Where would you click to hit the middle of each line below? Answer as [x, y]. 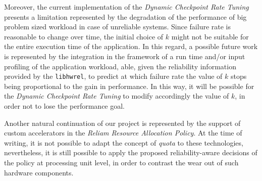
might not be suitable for [210, 36]
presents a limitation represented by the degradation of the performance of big [125, 16]
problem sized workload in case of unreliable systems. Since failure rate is [118, 27]
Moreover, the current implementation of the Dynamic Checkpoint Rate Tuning [126, 7]
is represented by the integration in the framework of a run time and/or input [125, 56]
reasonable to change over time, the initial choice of [84, 36]
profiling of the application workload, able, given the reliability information [120, 66]
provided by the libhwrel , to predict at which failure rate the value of [113, 76]
